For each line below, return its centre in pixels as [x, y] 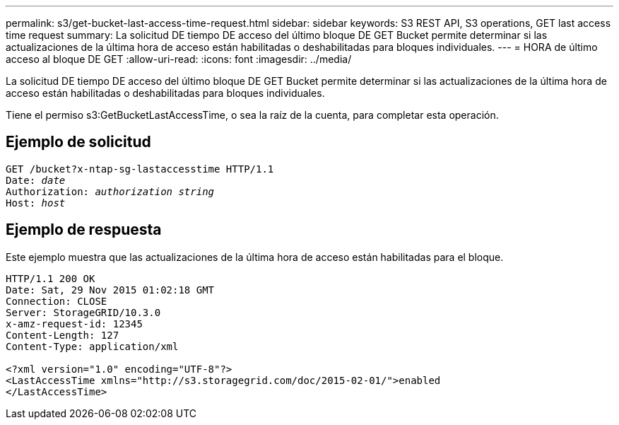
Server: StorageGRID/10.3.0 [83, 312]
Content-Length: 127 [63, 335]
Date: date [36, 180]
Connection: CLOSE [57, 301]
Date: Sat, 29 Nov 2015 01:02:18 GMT [110, 290]
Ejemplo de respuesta [84, 230]
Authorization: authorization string [110, 191]
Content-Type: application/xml [92, 346]
